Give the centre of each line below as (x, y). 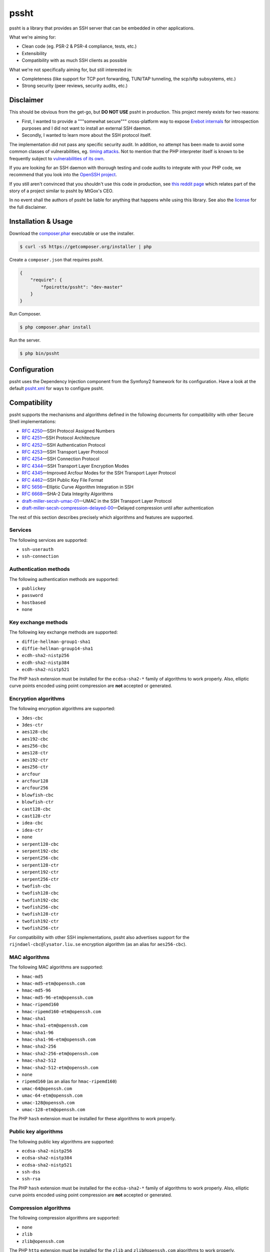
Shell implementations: (33, 422)
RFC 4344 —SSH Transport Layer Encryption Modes (75, 466)
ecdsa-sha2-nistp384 (47, 1158)
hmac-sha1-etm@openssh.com (55, 1026)
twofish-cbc (36, 886)
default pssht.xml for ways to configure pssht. (57, 389)
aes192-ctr (35, 760)
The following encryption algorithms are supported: (62, 709)
